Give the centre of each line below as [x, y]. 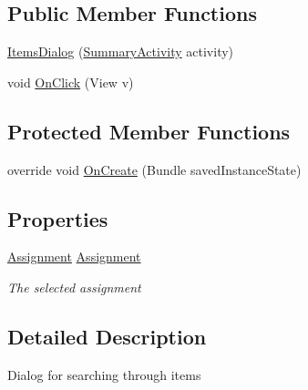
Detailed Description [107, 336]
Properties [58, 218]
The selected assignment [74, 287]
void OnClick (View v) [71, 82]
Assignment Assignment [74, 257]
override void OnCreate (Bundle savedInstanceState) [154, 169]
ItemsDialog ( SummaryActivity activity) [121, 51]
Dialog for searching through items [104, 374]
